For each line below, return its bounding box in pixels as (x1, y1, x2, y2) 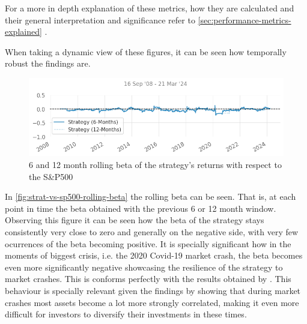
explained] (5, 25, 42, 38)
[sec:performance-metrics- (198, 13, 291, 26)
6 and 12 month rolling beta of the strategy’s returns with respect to (29, 158, 282, 171)
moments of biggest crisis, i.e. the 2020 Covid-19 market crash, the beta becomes (5, 249, 303, 262)
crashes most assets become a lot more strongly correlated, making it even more (5, 296, 299, 308)
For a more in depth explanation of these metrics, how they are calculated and (5, 2, 294, 14)
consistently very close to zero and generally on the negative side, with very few (5, 225, 299, 238)
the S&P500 (29, 170, 73, 182)
